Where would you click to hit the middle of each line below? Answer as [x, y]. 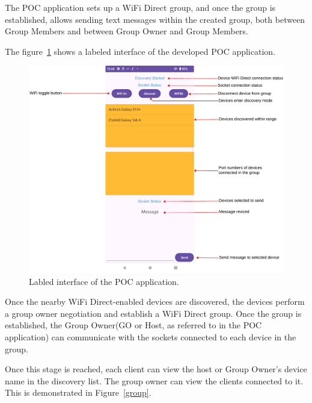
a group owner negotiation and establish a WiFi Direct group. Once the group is [153, 313]
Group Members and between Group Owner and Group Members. [127, 31]
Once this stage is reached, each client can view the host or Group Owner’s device [156, 369]
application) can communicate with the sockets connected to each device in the [151, 337]
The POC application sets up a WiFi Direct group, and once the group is [140, 7]
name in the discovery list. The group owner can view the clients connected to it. [154, 380]
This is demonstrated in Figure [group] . [78, 392]
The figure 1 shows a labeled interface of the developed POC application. [140, 51]
